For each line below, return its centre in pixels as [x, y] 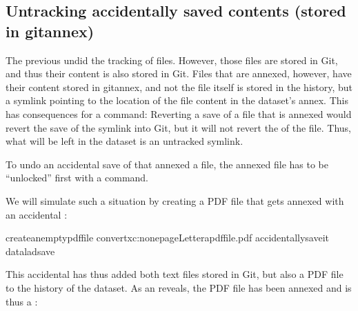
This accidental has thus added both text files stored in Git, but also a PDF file [175, 274]
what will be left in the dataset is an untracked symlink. [125, 141]
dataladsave [30, 251]
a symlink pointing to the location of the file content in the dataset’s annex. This [177, 100]
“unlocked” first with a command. [77, 178]
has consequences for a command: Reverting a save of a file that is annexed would [179, 113]
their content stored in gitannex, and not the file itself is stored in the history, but [179, 87]
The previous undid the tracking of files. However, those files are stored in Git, [172, 60]
